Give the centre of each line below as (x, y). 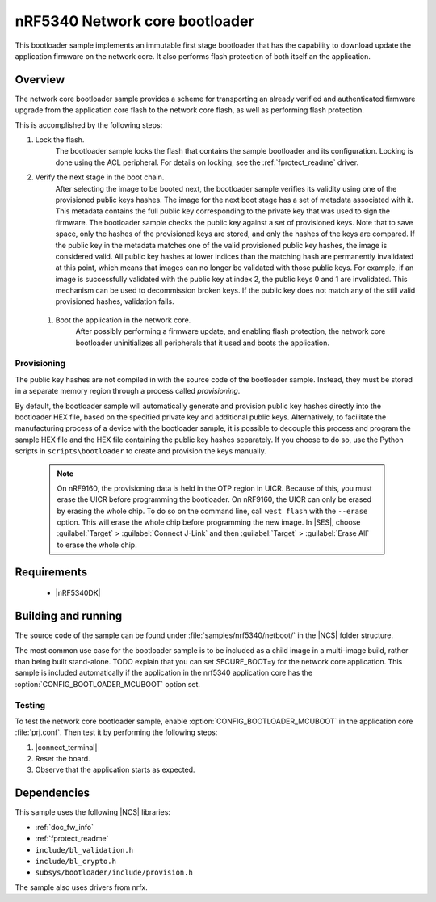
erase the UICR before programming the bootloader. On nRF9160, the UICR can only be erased (214, 499)
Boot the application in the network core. (123, 320)
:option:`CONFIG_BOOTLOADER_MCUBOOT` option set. (108, 684)
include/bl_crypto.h (76, 861)
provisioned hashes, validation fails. (115, 301)
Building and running (69, 616)
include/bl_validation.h (84, 850)
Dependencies (52, 793)
